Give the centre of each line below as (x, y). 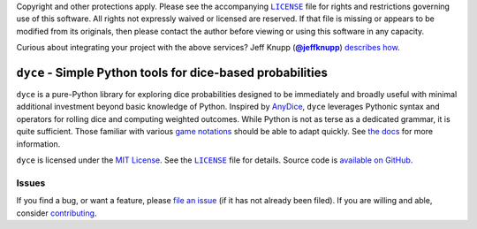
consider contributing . (57, 213)
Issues (31, 183)
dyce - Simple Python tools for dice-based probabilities (172, 72)
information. (38, 144)
